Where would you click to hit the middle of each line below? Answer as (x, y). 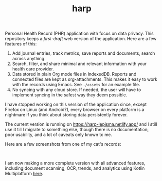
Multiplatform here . (24, 174)
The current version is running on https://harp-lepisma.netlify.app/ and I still (81, 124)
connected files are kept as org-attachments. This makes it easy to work (85, 79)
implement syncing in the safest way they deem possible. (70, 95)
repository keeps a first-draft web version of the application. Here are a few (81, 39)
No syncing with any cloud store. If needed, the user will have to (76, 90)
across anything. (29, 59)
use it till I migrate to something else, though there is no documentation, (77, 130)
